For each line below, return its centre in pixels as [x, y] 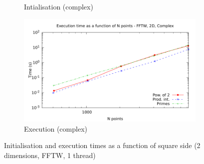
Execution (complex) [56, 128]
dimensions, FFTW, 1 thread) [50, 155]
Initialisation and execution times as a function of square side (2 [102, 145]
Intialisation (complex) [59, 6]
